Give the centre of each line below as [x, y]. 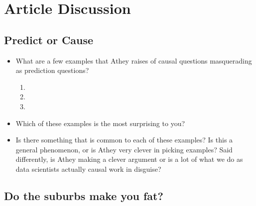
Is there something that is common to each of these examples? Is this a [124, 140]
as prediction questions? [52, 70]
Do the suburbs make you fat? [84, 195]
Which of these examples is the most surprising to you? [100, 123]
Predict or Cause [49, 39]
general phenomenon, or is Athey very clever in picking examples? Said [124, 149]
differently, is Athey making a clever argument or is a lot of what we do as [129, 159]
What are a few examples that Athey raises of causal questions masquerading [134, 60]
